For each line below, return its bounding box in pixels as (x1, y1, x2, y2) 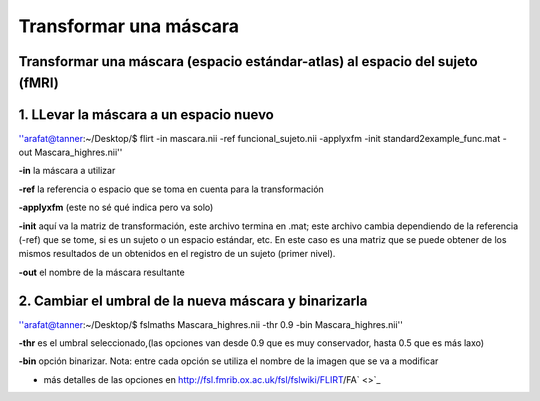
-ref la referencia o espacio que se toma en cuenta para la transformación (18, 183, 324, 195)
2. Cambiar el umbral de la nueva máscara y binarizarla (18, 292, 368, 309)
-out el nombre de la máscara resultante (18, 266, 185, 278)
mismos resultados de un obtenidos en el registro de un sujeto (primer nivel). (18, 248, 336, 260)
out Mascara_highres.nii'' (18, 146, 123, 159)
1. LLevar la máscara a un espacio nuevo (18, 106, 274, 123)
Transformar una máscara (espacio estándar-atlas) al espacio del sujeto (18, 53, 479, 70)
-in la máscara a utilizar (18, 165, 116, 177)
